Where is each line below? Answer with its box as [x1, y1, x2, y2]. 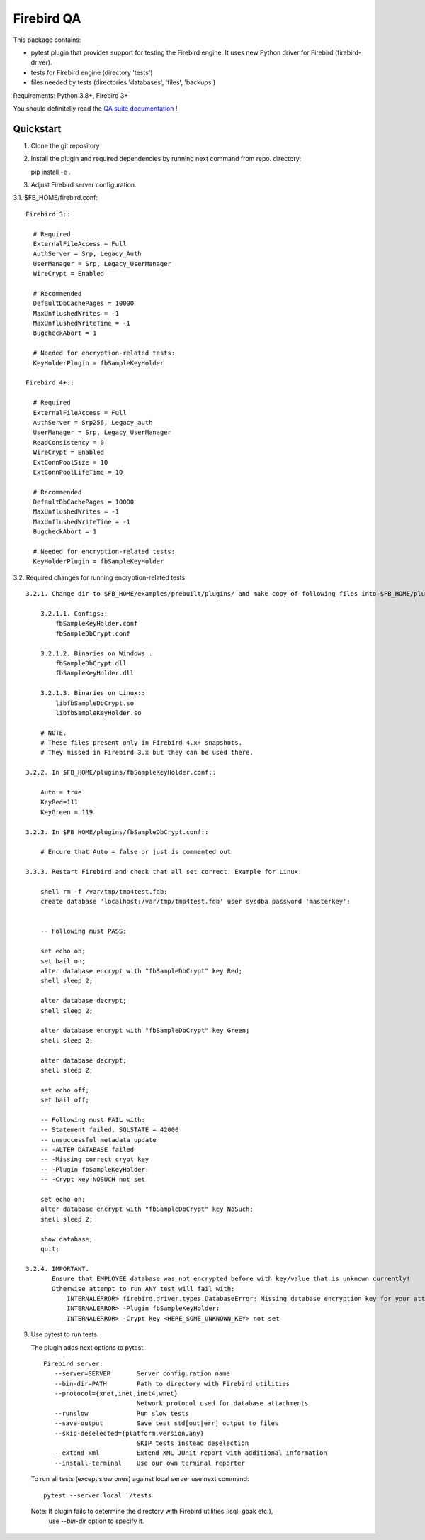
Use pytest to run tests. [30, 1330, 99, 1339]
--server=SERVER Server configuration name [54, 1370, 230, 1378]
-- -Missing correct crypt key [40, 1156, 149, 1163]
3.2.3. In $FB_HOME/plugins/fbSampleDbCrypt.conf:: [25, 828, 209, 836]
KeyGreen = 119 [40, 808, 93, 816]
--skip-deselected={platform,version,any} [54, 1429, 205, 1437]
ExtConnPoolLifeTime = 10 [33, 468, 123, 476]
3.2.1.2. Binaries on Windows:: [40, 649, 153, 658]
